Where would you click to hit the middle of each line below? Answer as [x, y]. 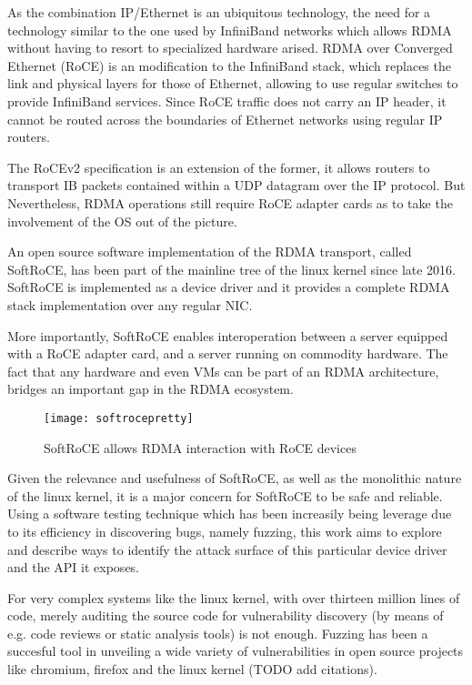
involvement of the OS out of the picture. [122, 221]
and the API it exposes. [74, 567]
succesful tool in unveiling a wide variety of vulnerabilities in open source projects [236, 651]
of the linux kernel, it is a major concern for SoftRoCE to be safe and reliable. [225, 495]
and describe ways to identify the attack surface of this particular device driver [227, 549]
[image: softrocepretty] [119, 418]
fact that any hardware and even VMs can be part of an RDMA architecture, [223, 371]
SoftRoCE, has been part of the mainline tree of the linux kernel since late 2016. [231, 269]
